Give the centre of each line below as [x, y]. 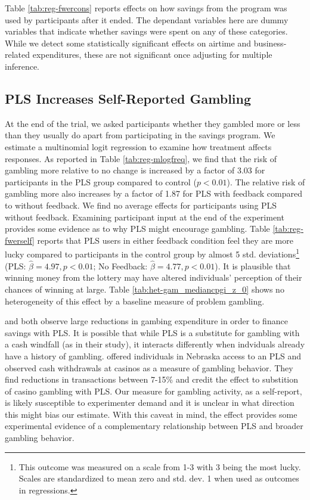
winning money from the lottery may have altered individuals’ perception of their [154, 277]
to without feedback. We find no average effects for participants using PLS [141, 205]
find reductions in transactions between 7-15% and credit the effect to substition [152, 379]
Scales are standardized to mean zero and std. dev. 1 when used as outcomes [159, 478]
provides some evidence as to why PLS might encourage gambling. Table [137, 229]
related [18, 55]
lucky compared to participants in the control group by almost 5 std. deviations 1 [152, 253]
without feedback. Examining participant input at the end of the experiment [145, 217]
